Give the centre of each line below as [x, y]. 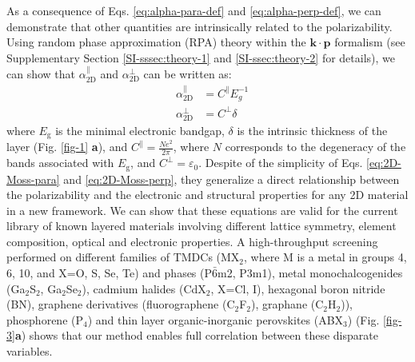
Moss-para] [33, 179]
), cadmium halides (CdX [144, 288]
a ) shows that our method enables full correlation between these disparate [196, 335]
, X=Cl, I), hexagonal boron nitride [298, 288]
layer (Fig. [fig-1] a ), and [67, 147]
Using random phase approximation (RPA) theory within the [156, 42]
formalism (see [370, 42]
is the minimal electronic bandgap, [140, 130]
